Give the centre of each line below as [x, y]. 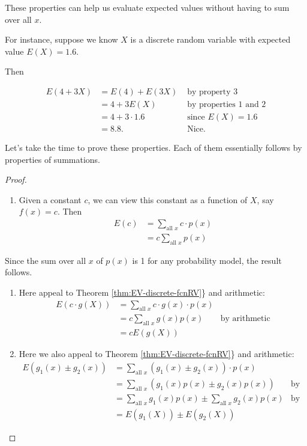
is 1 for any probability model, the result [207, 260]
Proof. [16, 179]
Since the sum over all [46, 260]
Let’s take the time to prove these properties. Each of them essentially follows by [153, 148]
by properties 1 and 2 [227, 105]
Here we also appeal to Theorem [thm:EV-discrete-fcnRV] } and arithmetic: [156, 354]
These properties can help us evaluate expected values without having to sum [147, 7]
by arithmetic [245, 319]
